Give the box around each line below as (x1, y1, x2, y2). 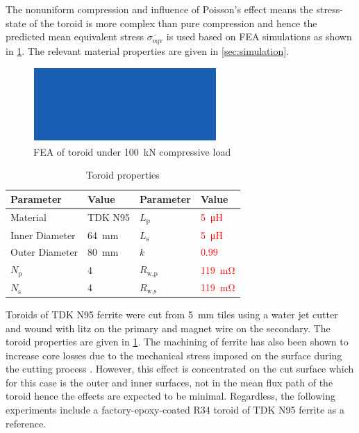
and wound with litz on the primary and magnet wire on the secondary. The (6, 320, 331, 335)
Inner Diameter (10, 227, 76, 242)
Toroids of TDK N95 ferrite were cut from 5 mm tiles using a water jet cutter (6, 307, 338, 321)
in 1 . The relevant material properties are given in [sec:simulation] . (6, 43, 290, 58)
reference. (6, 416, 47, 430)
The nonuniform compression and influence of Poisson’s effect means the (6, 2, 313, 16)
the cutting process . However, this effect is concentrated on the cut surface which (6, 361, 354, 376)
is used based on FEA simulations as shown (166, 29, 352, 44)
